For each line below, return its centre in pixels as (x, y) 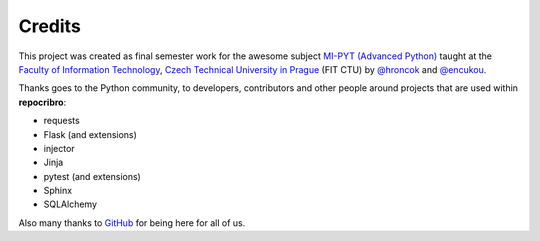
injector (59, 148)
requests (61, 121)
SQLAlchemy (70, 204)
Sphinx (58, 191)
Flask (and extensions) (90, 134)
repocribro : (42, 102)
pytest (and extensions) (92, 176)
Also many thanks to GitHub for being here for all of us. (132, 222)
